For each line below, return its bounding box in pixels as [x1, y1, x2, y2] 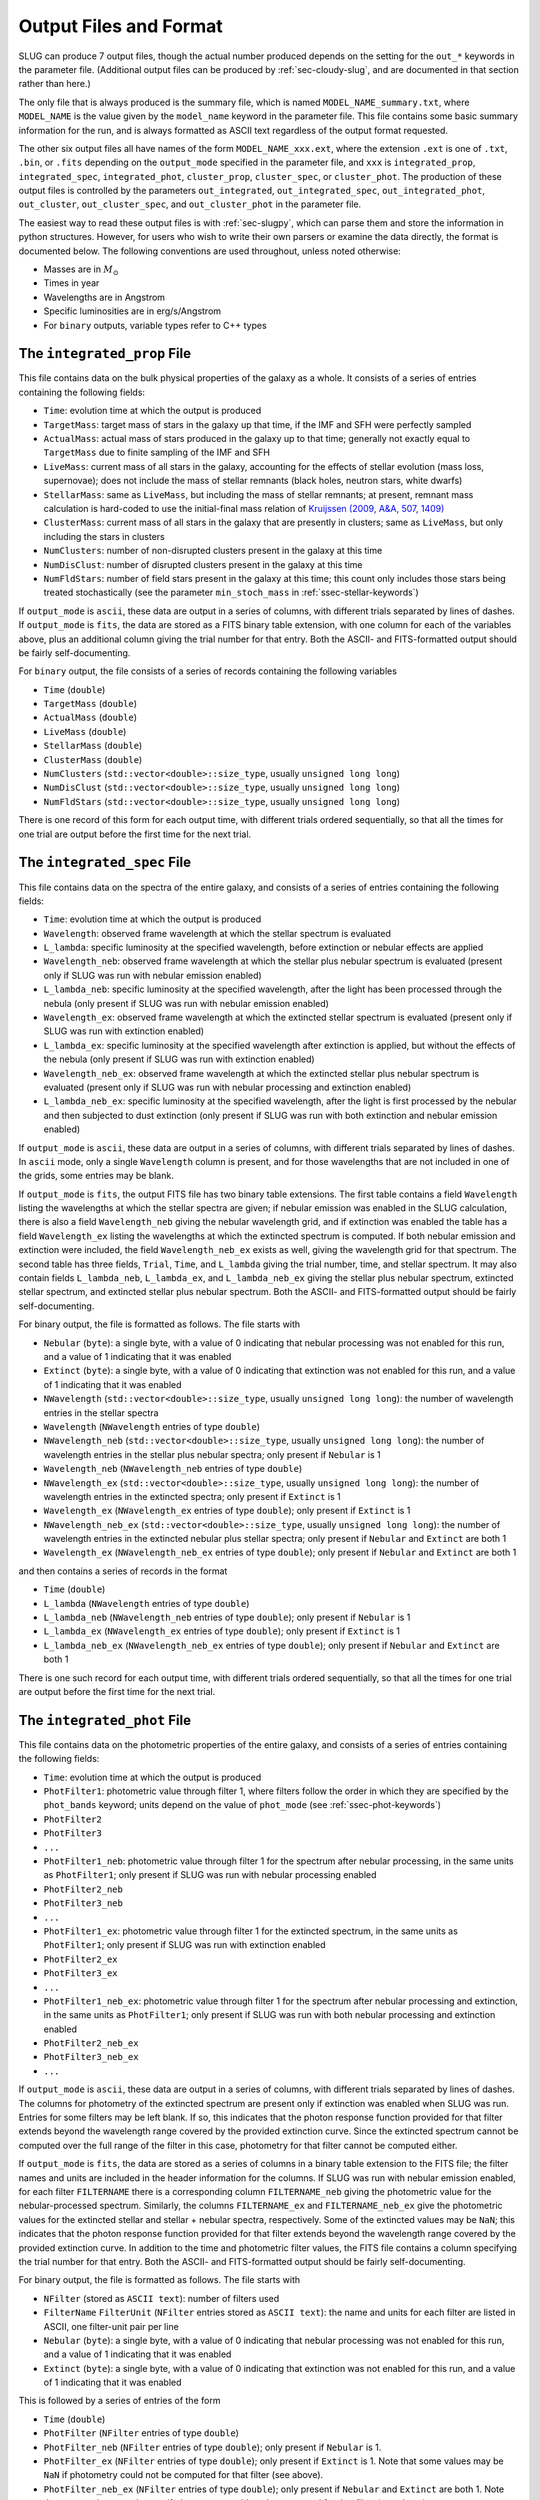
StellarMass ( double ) [43, 740, 143, 752]
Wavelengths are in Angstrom [43, 291, 165, 303]
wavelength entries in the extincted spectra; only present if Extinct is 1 [43, 1490, 341, 1502]
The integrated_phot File [18, 1711, 192, 1729]
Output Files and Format [18, 15, 224, 37]
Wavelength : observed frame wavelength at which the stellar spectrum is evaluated [43, 927, 392, 939]
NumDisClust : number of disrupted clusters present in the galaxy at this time [43, 558, 363, 570]
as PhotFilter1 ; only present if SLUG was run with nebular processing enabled [43, 1869, 377, 1881]
